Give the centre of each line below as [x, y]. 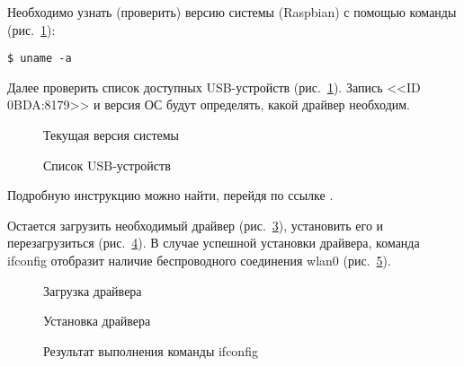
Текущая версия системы [111, 135]
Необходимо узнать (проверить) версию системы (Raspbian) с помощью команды [232, 12]
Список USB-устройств [107, 165]
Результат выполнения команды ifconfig [151, 350]
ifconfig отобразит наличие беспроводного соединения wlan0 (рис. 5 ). [199, 260]
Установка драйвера [97, 321]
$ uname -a [40, 59]
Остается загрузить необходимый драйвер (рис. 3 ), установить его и [196, 225]
